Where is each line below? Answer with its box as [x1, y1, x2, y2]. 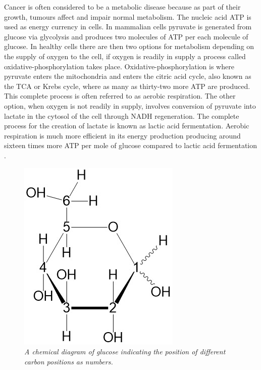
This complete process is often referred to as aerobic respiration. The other [4, 90, 236, 101]
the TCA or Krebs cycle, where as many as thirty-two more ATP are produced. [4, 80, 250, 91]
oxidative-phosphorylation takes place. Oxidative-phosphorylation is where [4, 61, 234, 71]
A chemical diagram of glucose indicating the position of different [24, 346, 226, 357]
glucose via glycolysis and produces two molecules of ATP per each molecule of [4, 31, 248, 41]
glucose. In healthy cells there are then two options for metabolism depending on [4, 41, 254, 52]
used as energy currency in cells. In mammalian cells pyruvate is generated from [4, 21, 252, 32]
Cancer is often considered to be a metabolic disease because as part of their [4, 2, 241, 12]
